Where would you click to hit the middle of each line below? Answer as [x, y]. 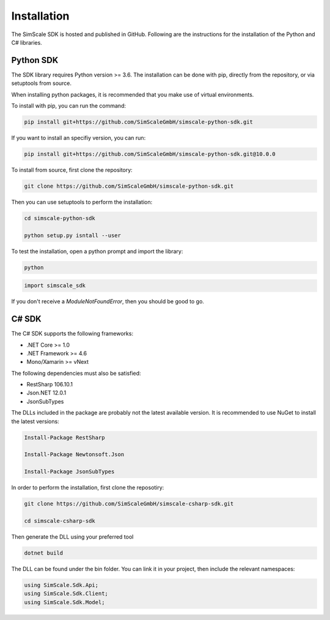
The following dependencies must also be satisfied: [76, 373]
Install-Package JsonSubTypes [69, 472]
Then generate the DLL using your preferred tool [72, 537]
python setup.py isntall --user [73, 235]
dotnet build [44, 553]
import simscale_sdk [55, 286]
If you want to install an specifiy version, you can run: [79, 138]
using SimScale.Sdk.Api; [61, 585]
